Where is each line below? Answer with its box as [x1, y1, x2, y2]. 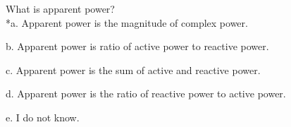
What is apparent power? [6, 1, 115, 16]
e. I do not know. [6, 109, 80, 124]
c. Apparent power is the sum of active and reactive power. [6, 62, 261, 77]
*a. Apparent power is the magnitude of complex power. [6, 15, 248, 30]
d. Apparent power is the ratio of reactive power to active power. [6, 86, 286, 101]
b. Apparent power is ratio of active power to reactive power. [6, 39, 269, 54]
